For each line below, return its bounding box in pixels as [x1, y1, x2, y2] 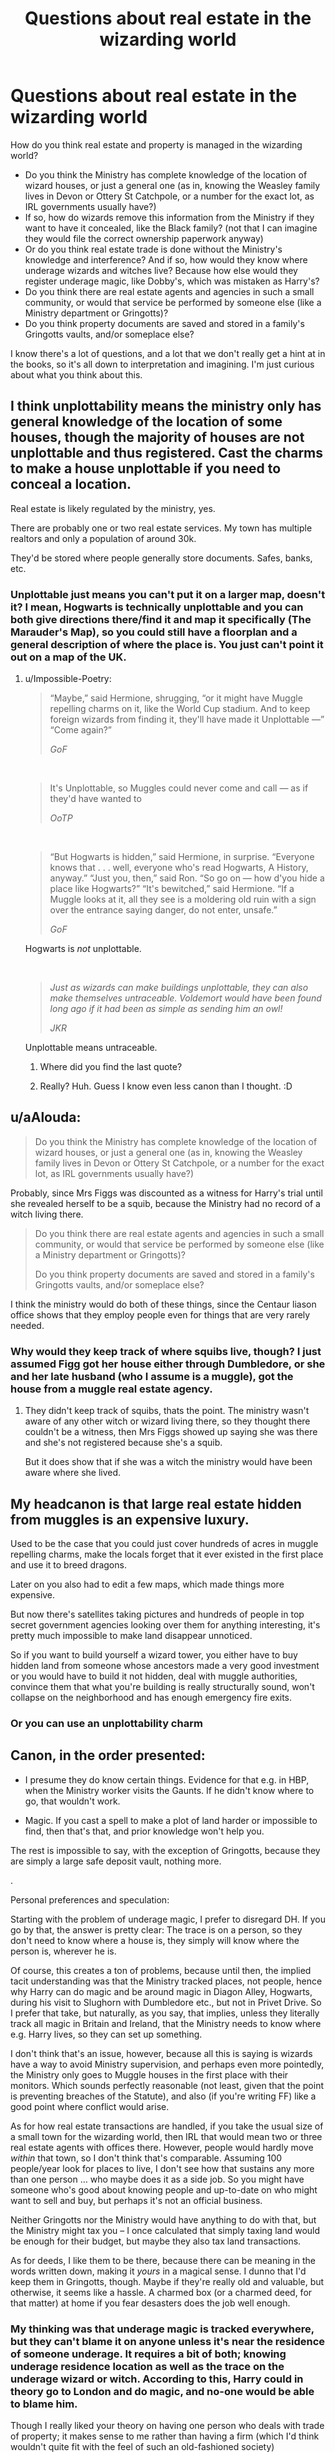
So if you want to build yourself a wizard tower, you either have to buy [10, 1648, 298, 1661]
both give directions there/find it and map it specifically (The [10, 612, 312, 626]
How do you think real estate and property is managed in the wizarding [10, 138, 303, 151]
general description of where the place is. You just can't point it [10, 637, 324, 651]
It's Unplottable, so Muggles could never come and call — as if [49, 782, 309, 794]
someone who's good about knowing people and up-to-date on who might [10, 2183, 318, 2196]
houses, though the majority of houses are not [10, 429, 305, 446]
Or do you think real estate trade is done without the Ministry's [24, 243, 283, 255]
